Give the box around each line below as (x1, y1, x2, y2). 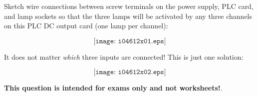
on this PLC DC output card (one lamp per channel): (4, 20, 168, 31)
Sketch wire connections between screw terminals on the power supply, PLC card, (4, 1, 254, 11)
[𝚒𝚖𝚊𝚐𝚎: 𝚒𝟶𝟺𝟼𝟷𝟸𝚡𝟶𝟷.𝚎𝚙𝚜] (93, 37, 166, 45)
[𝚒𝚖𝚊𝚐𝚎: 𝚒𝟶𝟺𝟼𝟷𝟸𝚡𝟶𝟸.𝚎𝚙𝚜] (93, 69, 166, 76)
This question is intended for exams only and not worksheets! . (4, 83, 223, 93)
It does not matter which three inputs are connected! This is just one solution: (4, 51, 244, 62)
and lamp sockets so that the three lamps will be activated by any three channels (4, 10, 253, 21)
